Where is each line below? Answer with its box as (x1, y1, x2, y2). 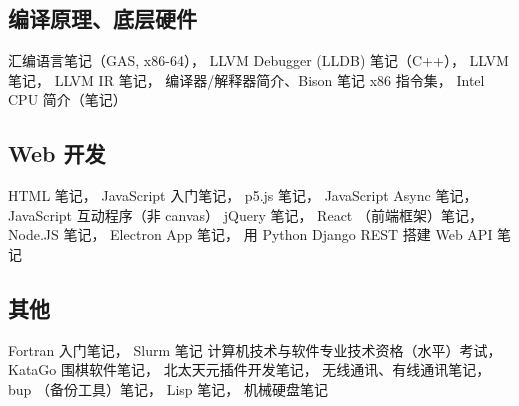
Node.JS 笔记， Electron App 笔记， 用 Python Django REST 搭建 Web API (8, 224, 493, 245)
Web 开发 (8, 138, 106, 169)
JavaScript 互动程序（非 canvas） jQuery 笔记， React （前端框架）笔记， (8, 204, 483, 225)
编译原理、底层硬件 (8, 3, 197, 34)
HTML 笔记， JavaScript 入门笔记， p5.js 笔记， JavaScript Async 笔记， (8, 185, 478, 206)
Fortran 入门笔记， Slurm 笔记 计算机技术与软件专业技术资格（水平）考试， (8, 339, 502, 360)
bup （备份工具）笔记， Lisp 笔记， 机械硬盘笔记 (8, 378, 328, 399)
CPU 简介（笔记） (8, 89, 127, 110)
